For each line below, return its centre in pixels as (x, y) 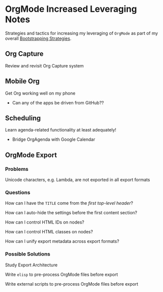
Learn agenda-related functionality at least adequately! (61, 130)
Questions (18, 192)
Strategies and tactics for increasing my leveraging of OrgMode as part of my (81, 33)
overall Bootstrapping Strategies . (38, 38)
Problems (17, 169)
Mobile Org (23, 81)
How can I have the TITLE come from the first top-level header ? (69, 203)
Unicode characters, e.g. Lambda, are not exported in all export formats (78, 180)
